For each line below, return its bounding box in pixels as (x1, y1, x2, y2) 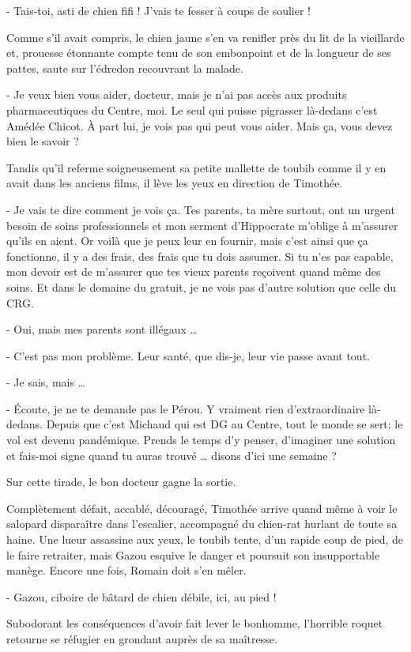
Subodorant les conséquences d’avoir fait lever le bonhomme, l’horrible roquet (6, 615, 383, 631)
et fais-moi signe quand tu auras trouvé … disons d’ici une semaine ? (6, 447, 337, 463)
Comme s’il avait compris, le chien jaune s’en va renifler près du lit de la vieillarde (6, 28, 405, 45)
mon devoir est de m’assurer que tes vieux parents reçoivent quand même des (6, 263, 381, 280)
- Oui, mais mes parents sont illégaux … (6, 321, 198, 337)
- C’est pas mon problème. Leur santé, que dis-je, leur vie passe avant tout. (6, 347, 370, 364)
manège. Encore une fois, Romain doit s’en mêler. (6, 562, 247, 579)
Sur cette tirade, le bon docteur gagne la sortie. (6, 473, 236, 490)
